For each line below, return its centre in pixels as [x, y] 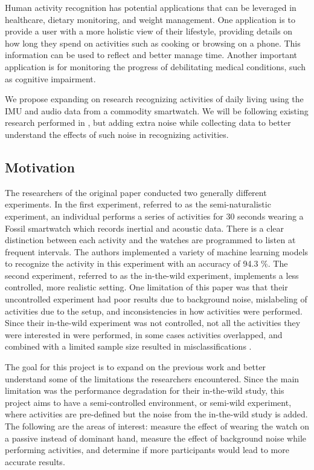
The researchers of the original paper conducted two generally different [136, 192]
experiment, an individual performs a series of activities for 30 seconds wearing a [154, 216]
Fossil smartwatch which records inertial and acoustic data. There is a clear [145, 228]
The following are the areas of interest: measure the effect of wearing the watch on [157, 426]
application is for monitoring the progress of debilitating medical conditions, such [155, 66]
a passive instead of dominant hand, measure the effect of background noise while [155, 438]
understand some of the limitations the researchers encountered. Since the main [152, 378]
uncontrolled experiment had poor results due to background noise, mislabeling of [156, 299]
